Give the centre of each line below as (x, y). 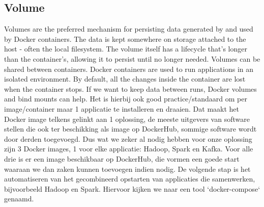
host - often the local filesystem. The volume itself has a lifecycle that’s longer (126, 49)
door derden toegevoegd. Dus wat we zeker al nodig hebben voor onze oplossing (128, 138)
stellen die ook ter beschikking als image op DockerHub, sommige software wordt (130, 129)
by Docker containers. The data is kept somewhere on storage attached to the (125, 38)
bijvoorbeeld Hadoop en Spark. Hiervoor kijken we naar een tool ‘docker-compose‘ (132, 188)
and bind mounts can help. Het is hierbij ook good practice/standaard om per (126, 99)
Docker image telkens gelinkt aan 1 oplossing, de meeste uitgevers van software (127, 119)
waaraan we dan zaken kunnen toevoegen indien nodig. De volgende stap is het (127, 169)
